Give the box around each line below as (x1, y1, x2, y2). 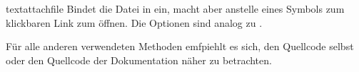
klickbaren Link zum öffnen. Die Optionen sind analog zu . (6, 15, 263, 30)
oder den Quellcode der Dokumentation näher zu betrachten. (6, 52, 272, 67)
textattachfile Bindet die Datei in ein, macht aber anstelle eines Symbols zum (6, 1, 345, 16)
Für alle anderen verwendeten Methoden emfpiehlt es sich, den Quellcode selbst (6, 39, 354, 54)
